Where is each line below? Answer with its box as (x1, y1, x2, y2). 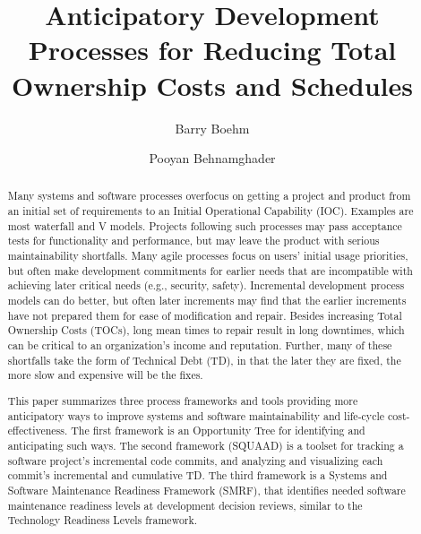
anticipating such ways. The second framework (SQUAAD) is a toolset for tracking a (7, 437, 404, 452)
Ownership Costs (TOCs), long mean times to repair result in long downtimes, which (7, 323, 405, 338)
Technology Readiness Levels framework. (7, 512, 198, 528)
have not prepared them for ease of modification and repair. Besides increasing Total (7, 307, 402, 323)
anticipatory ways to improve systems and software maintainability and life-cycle (7, 408, 385, 423)
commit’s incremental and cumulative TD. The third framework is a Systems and (7, 468, 388, 483)
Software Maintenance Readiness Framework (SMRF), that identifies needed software (7, 482, 406, 497)
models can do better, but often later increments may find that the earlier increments (7, 293, 407, 308)
